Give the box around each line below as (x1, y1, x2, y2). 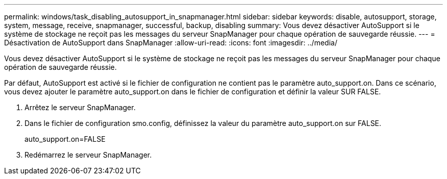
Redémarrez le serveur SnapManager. (24, 150, 152, 159)
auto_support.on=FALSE (24, 135, 106, 143)
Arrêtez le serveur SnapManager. (24, 103, 136, 112)
